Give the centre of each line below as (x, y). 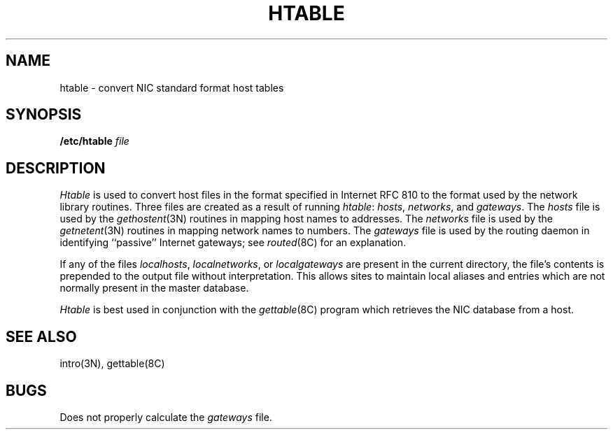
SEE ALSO (41, 336)
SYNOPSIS (44, 115)
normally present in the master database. (154, 288)
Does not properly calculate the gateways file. (166, 417)
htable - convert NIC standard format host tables (172, 87)
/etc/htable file (94, 141)
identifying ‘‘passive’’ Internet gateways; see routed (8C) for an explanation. (233, 243)
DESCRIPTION (56, 168)
